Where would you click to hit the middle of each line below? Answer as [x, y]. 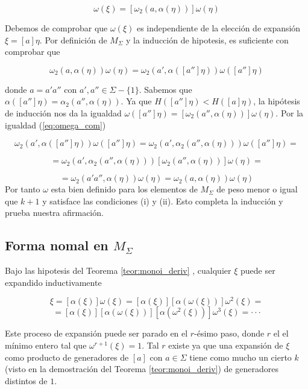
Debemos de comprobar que [56, 28]
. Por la [290, 112]
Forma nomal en [57, 245]
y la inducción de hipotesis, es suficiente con [207, 40]
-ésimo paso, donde [229, 333]
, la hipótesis [277, 101]
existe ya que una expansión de [226, 345]
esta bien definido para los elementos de [124, 189]
